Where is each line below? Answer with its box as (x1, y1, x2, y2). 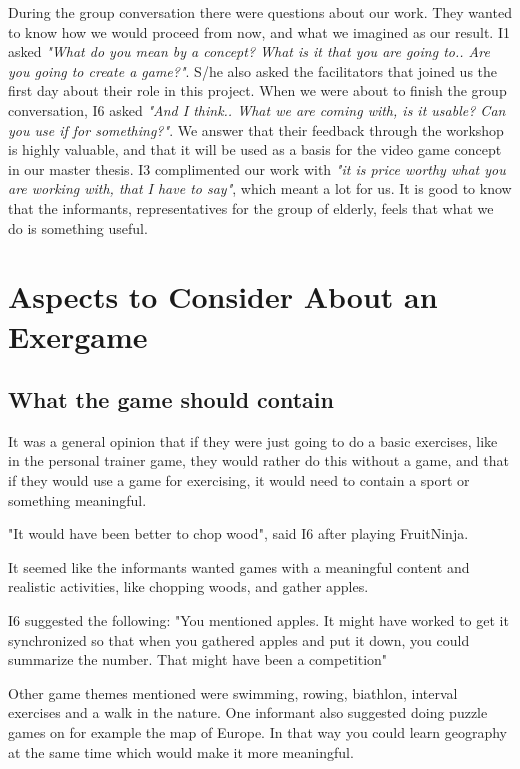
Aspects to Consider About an (8, 276, 438, 317)
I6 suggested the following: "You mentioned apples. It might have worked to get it (8, 610, 509, 631)
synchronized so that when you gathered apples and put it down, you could (8, 629, 470, 650)
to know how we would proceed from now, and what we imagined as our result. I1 (8, 21, 510, 42)
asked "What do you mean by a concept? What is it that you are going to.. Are (8, 41, 490, 62)
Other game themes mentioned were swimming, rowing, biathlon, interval (8, 682, 458, 703)
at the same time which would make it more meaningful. (8, 741, 354, 762)
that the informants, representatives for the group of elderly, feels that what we (8, 197, 494, 218)
